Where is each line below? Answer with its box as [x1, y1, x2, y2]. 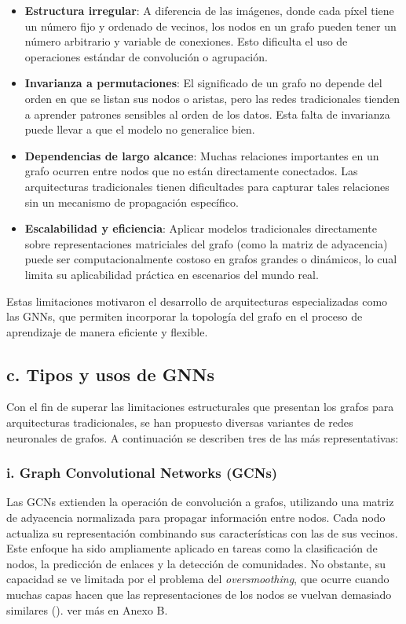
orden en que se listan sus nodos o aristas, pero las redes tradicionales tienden [24, 90, 401, 106]
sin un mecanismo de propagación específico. [24, 193, 239, 210]
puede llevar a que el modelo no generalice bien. [24, 121, 255, 138]
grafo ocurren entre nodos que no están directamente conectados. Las [24, 163, 358, 179]
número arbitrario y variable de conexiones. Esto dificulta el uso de [24, 33, 348, 50]
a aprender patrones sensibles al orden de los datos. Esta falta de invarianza [24, 105, 390, 122]
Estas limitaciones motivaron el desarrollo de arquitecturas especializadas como [6, 292, 388, 309]
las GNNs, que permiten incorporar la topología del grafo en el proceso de [6, 308, 363, 325]
